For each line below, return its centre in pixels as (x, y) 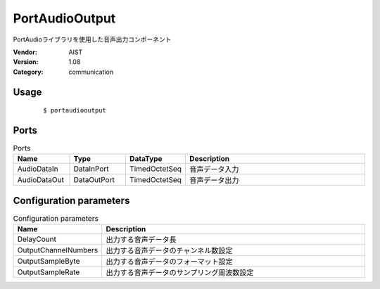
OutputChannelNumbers (58, 250)
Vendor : (25, 52)
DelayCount (37, 239)
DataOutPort (94, 180)
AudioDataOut (41, 180)
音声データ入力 (214, 169)
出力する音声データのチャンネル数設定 (169, 251)
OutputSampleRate (49, 272)
